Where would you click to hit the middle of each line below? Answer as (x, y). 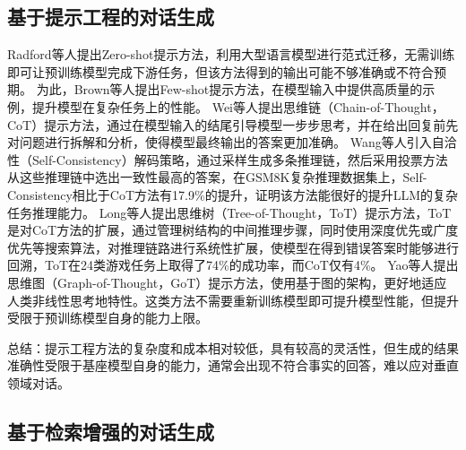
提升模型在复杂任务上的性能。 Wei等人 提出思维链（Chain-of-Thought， (238, 106)
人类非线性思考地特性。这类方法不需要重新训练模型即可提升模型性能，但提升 (233, 300)
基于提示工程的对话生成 (111, 17)
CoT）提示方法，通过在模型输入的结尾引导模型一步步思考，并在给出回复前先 (233, 124)
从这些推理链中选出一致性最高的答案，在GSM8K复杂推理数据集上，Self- (217, 177)
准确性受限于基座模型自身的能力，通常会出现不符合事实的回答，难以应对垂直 (233, 365)
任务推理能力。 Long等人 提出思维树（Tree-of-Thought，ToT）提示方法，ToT (229, 212)
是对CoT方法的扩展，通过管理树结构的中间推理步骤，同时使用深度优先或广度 (233, 230)
